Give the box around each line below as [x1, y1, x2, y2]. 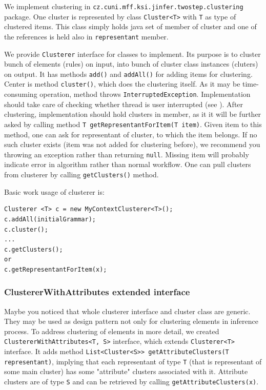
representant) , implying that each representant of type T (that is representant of [4, 356, 262, 366]
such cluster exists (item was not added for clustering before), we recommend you [4, 139, 260, 150]
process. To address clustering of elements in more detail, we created [4, 325, 219, 336]
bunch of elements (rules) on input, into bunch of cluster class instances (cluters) [4, 58, 258, 69]
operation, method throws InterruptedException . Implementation [39, 89, 251, 99]
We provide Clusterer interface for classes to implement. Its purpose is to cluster [4, 48, 261, 59]
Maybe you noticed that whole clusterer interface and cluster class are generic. [4, 305, 251, 316]
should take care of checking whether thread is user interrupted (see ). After [4, 98, 243, 109]
